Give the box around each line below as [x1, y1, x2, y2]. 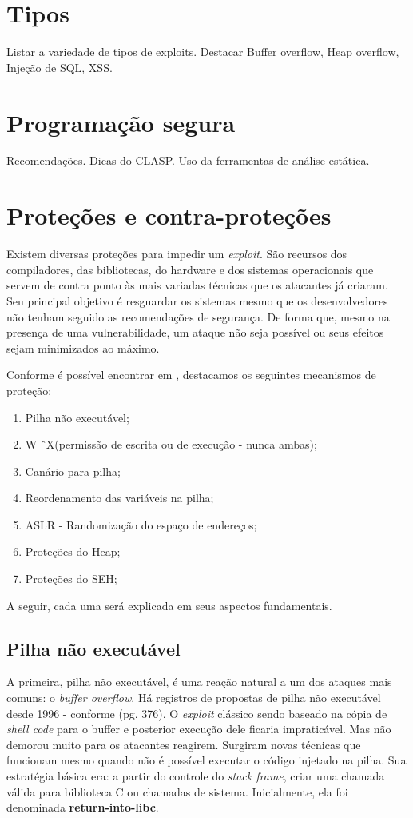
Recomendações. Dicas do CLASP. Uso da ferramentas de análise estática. [6, 152, 370, 169]
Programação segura [6, 106, 236, 138]
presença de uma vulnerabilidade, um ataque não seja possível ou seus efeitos [6, 324, 384, 341]
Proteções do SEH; [25, 570, 117, 587]
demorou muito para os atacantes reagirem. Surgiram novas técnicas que [6, 736, 361, 752]
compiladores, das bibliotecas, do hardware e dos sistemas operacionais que [6, 261, 374, 277]
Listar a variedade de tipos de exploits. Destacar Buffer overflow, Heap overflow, [6, 43, 399, 60]
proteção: [6, 381, 52, 398]
